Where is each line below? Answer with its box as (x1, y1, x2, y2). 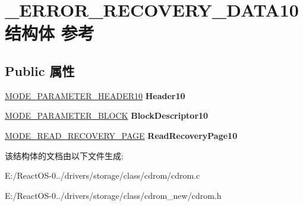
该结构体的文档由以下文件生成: (5, 149, 124, 161)
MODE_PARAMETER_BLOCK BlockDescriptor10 (5, 109, 209, 122)
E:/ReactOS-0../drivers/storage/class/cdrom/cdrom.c (5, 169, 200, 182)
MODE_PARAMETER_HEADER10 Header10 (5, 89, 185, 102)
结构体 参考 (5, 21, 94, 45)
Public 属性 (5, 61, 75, 80)
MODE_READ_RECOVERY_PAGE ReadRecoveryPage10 (5, 129, 238, 141)
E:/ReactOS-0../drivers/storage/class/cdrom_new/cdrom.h (5, 189, 222, 201)
